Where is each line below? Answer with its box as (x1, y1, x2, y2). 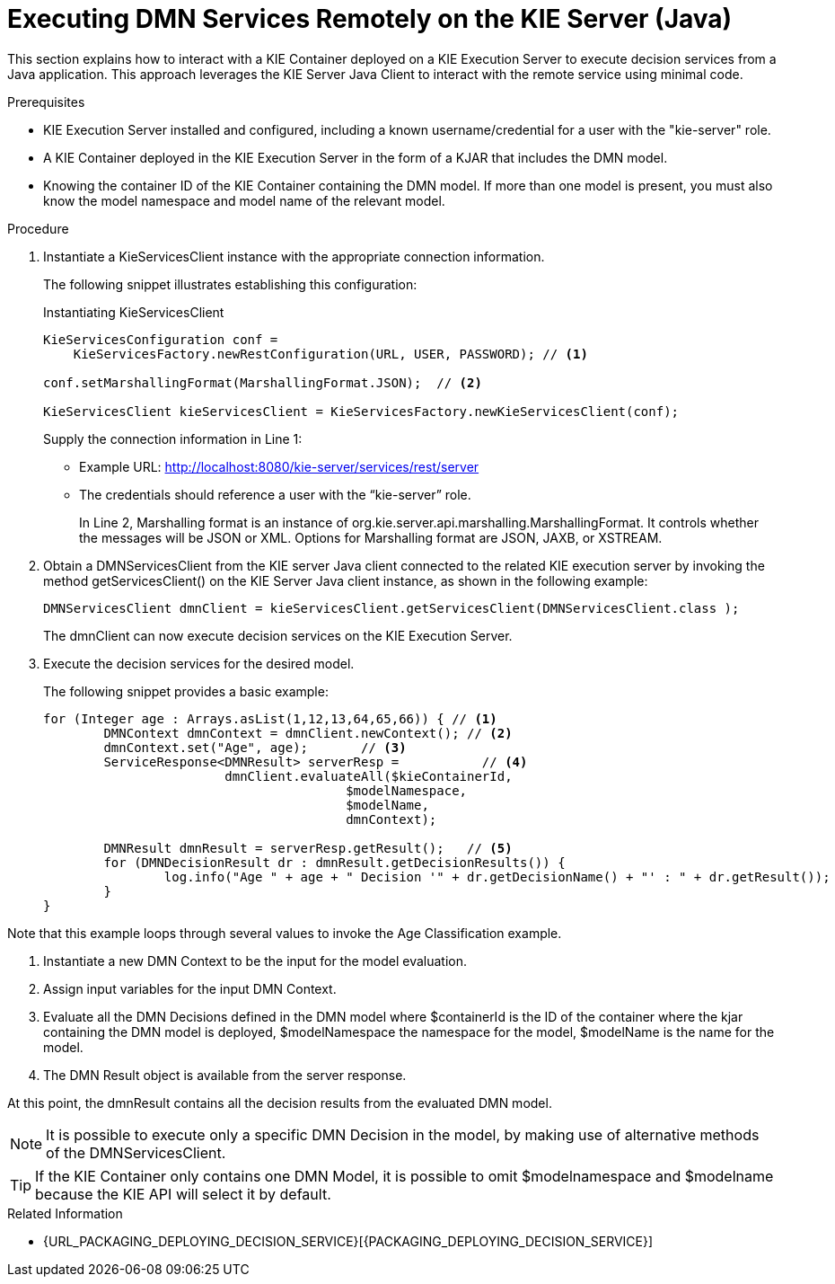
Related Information (7, 1205, 123, 1221)
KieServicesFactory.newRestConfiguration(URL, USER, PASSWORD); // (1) (73, 346, 588, 361)
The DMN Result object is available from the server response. (43, 1067, 407, 1083)
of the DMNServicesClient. (46, 1143, 226, 1162)
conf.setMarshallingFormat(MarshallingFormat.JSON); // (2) (43, 375, 482, 390)
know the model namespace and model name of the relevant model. (43, 192, 445, 208)
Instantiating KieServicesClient (43, 304, 224, 320)
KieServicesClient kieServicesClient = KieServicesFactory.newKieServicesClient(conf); (43, 403, 680, 419)
